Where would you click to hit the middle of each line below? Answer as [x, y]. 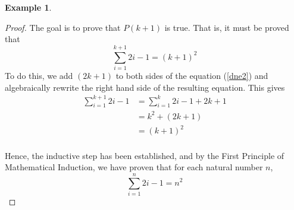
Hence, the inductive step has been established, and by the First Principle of [145, 155]
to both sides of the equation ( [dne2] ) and [192, 75]
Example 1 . [28, 7]
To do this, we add [39, 75]
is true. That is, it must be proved [227, 27]
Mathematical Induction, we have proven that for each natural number [134, 167]
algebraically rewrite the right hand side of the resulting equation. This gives [145, 87]
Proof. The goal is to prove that [63, 27]
